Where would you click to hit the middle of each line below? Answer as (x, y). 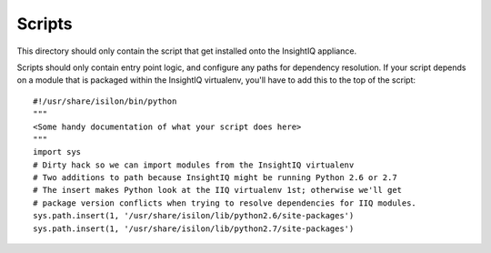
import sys (57, 152)
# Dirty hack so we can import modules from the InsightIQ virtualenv (194, 165)
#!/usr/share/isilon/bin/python (105, 101)
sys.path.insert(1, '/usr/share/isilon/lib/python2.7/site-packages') (194, 228)
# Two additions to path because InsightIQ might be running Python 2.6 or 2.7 (215, 178)
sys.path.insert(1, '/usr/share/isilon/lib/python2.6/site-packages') (194, 216)
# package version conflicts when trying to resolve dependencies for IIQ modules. (225, 203)
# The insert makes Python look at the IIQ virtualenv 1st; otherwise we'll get (218, 190)
